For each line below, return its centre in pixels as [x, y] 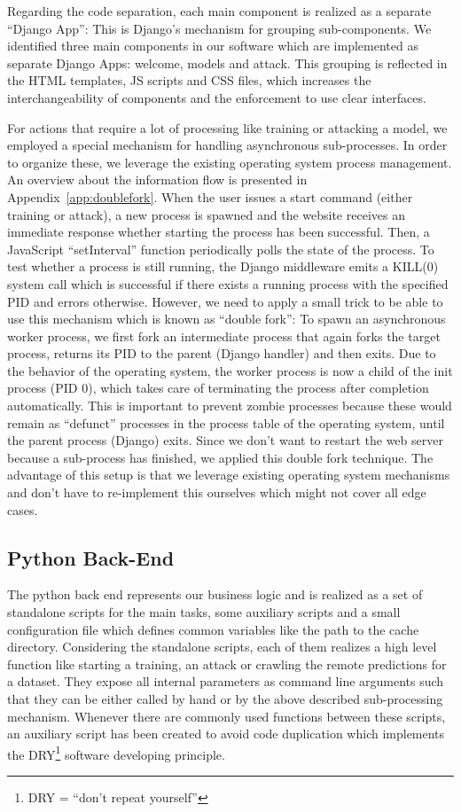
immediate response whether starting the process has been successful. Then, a [219, 232]
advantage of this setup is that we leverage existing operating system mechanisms [229, 475]
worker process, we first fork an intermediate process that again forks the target [224, 336]
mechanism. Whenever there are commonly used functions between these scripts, [227, 716]
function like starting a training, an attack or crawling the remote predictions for [227, 664]
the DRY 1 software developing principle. [116, 753]
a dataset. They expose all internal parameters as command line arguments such [226, 681]
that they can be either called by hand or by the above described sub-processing [225, 698]
